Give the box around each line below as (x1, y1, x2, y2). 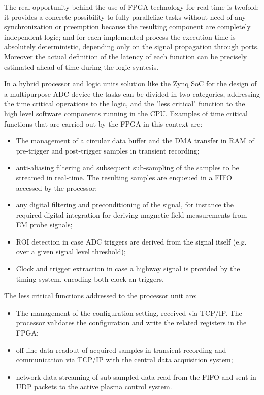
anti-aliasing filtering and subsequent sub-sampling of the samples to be (16, 162, 239, 173)
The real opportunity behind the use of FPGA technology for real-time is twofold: (4, 2, 259, 12)
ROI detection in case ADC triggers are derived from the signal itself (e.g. (16, 236, 247, 247)
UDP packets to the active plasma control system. (16, 381, 172, 392)
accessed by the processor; (16, 182, 97, 193)
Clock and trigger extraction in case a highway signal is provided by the (16, 263, 240, 274)
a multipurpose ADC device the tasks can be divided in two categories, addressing (4, 88, 260, 99)
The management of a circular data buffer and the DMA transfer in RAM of (16, 135, 254, 146)
